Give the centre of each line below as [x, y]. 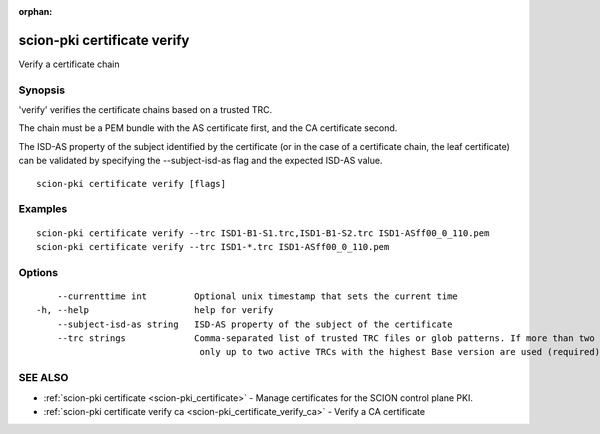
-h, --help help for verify [155, 310]
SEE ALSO [43, 378]
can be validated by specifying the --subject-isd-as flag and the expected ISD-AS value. [200, 161]
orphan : [35, 11]
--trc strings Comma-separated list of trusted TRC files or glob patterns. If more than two [325, 338]
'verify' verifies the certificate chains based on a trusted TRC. [145, 110]
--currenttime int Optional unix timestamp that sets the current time [257, 296]
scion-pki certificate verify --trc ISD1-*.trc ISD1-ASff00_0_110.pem [213, 246]
